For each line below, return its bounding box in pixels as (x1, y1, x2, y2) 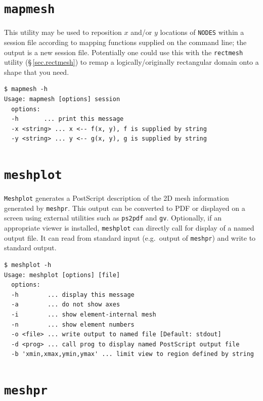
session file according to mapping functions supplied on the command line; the (4, 36, 247, 47)
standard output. (4, 242, 57, 253)
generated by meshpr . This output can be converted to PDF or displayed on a (4, 202, 245, 213)
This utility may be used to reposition (4, 27, 122, 37)
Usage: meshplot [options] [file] (4, 271, 120, 279)
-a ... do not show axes (11, 301, 120, 308)
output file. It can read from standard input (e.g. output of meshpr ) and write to (4, 232, 256, 243)
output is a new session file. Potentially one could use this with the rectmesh (4, 47, 243, 57)
